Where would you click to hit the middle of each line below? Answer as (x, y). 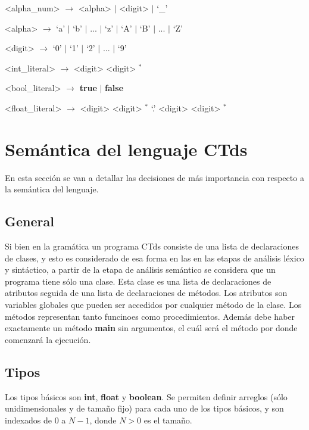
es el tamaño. (168, 420)
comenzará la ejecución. (48, 339)
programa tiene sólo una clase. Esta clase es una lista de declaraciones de (138, 281)
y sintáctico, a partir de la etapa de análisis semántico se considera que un (140, 269)
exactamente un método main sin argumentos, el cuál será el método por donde (151, 328)
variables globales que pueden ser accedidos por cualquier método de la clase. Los (153, 305)
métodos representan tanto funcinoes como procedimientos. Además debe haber (150, 316)
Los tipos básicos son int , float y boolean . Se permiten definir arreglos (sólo (146, 396)
